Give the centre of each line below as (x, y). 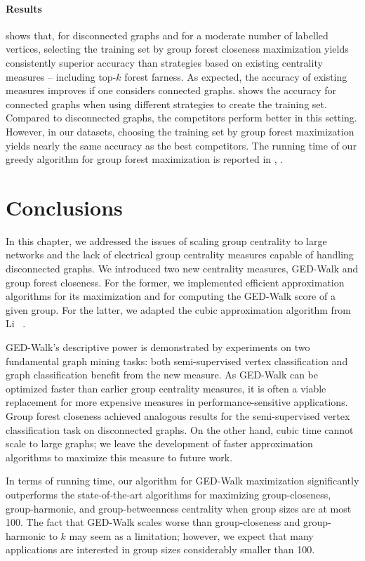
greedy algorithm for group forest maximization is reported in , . (145, 159)
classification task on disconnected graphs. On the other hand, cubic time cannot (180, 429)
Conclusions (64, 207)
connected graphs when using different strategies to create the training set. (166, 104)
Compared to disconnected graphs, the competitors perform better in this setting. (181, 118)
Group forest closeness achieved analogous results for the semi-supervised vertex (178, 415)
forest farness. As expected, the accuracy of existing (236, 76)
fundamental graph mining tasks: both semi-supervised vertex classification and (177, 361)
